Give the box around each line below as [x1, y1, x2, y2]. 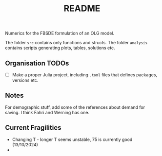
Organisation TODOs [5, 59, 69, 67]
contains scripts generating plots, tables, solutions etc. [5, 45, 115, 51]
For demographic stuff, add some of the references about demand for [5, 104, 145, 110]
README [63, 3, 101, 14]
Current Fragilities [5, 123, 61, 132]
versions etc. [12, 77, 39, 83]
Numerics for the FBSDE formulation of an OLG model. [5, 30, 115, 36]
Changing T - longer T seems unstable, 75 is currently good [12, 137, 133, 142]
